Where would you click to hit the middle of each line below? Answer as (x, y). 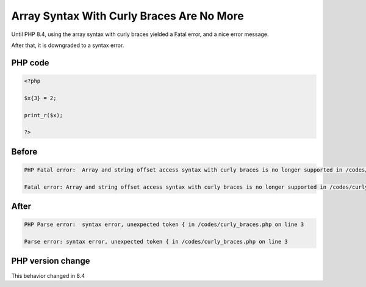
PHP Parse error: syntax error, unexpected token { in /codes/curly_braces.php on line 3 (164, 225)
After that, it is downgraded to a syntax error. (68, 45)
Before (24, 152)
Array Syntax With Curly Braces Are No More (127, 16)
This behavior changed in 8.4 (48, 275)
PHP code (30, 63)
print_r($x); (44, 115)
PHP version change (51, 261)
